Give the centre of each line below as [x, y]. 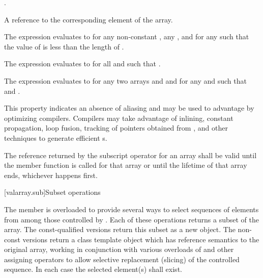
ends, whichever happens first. [51, 175]
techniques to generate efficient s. [56, 137]
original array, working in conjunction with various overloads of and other [119, 249]
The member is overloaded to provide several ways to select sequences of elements [131, 209]
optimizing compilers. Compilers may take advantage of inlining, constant [119, 118]
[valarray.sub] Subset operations [52, 192]
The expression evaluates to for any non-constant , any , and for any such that [127, 36]
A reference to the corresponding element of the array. [89, 19]
